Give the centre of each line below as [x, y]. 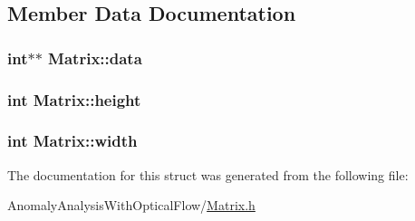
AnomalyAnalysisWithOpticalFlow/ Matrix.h [131, 205]
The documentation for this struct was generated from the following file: [208, 174]
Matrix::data [95, 58]
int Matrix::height [74, 99]
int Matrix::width [72, 141]
